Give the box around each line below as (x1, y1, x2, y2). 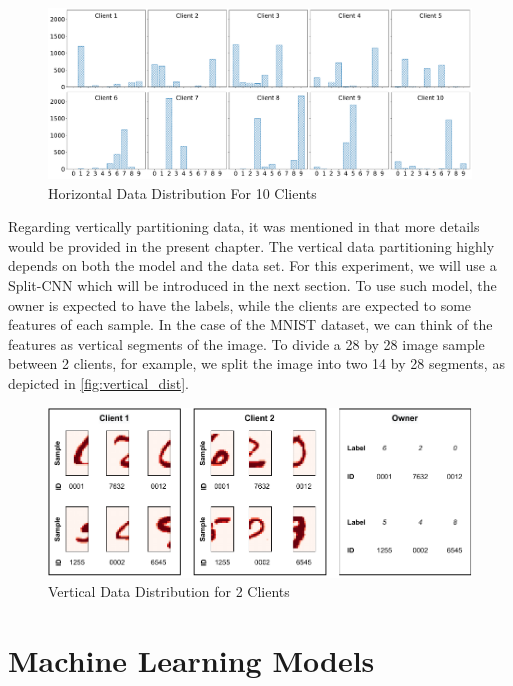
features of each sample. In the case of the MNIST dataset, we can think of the (8, 314, 493, 335)
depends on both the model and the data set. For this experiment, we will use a (8, 255, 497, 276)
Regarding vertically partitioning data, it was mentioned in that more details (8, 216, 480, 237)
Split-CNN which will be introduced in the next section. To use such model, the (8, 274, 497, 295)
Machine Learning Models (8, 640, 375, 681)
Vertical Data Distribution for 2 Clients (48, 581, 290, 602)
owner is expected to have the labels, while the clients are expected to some (8, 294, 472, 315)
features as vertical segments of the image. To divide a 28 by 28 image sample (8, 333, 485, 354)
